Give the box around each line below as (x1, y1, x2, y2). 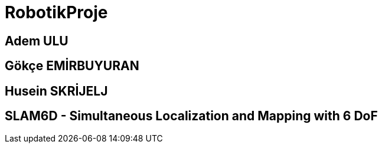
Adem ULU (5, 33, 68, 48)
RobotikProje (5, 2, 108, 22)
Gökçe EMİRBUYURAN (5, 58, 139, 74)
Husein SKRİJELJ (5, 83, 108, 98)
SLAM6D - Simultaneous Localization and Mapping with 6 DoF (5, 108, 378, 124)
